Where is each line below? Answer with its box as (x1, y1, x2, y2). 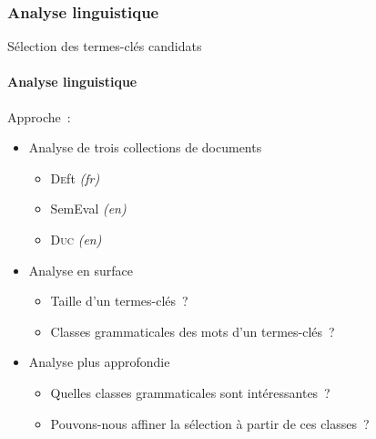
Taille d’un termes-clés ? (50, 291, 188, 310)
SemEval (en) (50, 199, 127, 218)
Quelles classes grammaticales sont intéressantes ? (50, 382, 330, 402)
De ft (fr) (50, 168, 100, 187)
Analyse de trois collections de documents (28, 138, 262, 157)
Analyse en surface (28, 260, 133, 279)
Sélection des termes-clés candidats (7, 37, 202, 56)
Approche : (7, 107, 71, 126)
